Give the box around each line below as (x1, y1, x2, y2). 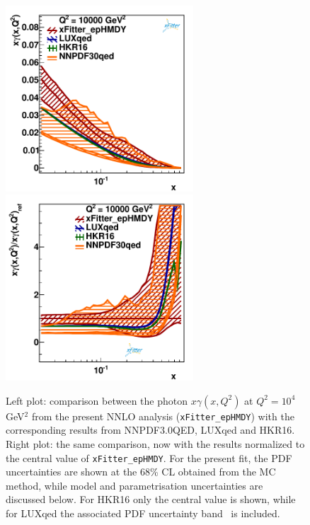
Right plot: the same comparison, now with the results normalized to (6, 436, 305, 451)
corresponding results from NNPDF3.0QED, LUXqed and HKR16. (6, 422, 295, 437)
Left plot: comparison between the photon (6, 393, 188, 408)
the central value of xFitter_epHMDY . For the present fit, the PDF (6, 450, 292, 465)
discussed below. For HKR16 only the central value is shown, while (6, 492, 296, 507)
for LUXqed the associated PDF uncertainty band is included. (6, 506, 280, 520)
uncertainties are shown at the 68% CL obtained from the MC (6, 464, 276, 479)
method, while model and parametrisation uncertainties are (6, 478, 263, 492)
